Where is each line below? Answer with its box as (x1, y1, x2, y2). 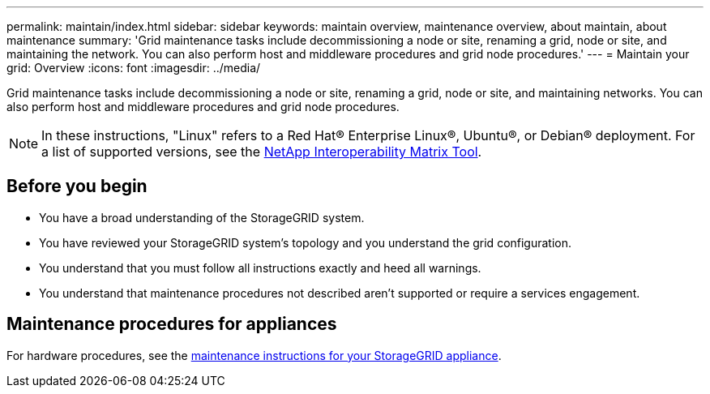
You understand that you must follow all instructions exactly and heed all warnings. (39, 260, 481, 275)
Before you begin (6, 176, 148, 197)
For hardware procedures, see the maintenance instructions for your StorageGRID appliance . (6, 348, 502, 362)
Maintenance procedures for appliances (6, 314, 337, 335)
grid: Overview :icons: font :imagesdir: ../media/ (6, 61, 261, 75)
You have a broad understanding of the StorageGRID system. (39, 210, 365, 225)
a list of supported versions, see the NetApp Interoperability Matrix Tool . (41, 143, 482, 160)
